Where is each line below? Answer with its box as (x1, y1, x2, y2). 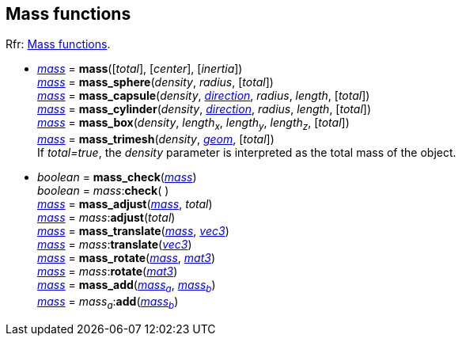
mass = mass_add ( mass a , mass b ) (37, 278, 216, 295)
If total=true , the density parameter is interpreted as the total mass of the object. (37, 146, 456, 160)
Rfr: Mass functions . (6, 37, 111, 51)
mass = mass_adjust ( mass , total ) (37, 197, 213, 211)
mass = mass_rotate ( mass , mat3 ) (37, 251, 216, 265)
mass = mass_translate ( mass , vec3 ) (37, 224, 229, 238)
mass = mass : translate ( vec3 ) (37, 237, 192, 252)
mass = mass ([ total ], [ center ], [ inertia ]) (37, 62, 243, 76)
